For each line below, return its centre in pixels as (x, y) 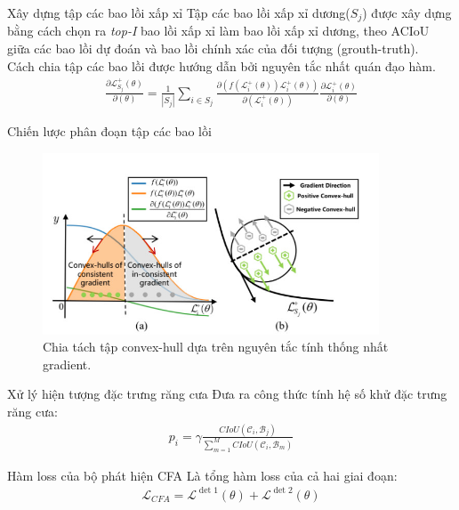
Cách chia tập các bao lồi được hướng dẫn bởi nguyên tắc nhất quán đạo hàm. (221, 65)
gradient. (67, 364)
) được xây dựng (407, 12)
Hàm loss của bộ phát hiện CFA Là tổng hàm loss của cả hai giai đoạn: (202, 475)
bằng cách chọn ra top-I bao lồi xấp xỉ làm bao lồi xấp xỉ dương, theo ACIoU (218, 31)
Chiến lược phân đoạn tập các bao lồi (109, 131)
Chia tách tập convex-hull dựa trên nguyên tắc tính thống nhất (216, 347)
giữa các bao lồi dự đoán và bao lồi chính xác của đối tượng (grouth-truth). (213, 49)
